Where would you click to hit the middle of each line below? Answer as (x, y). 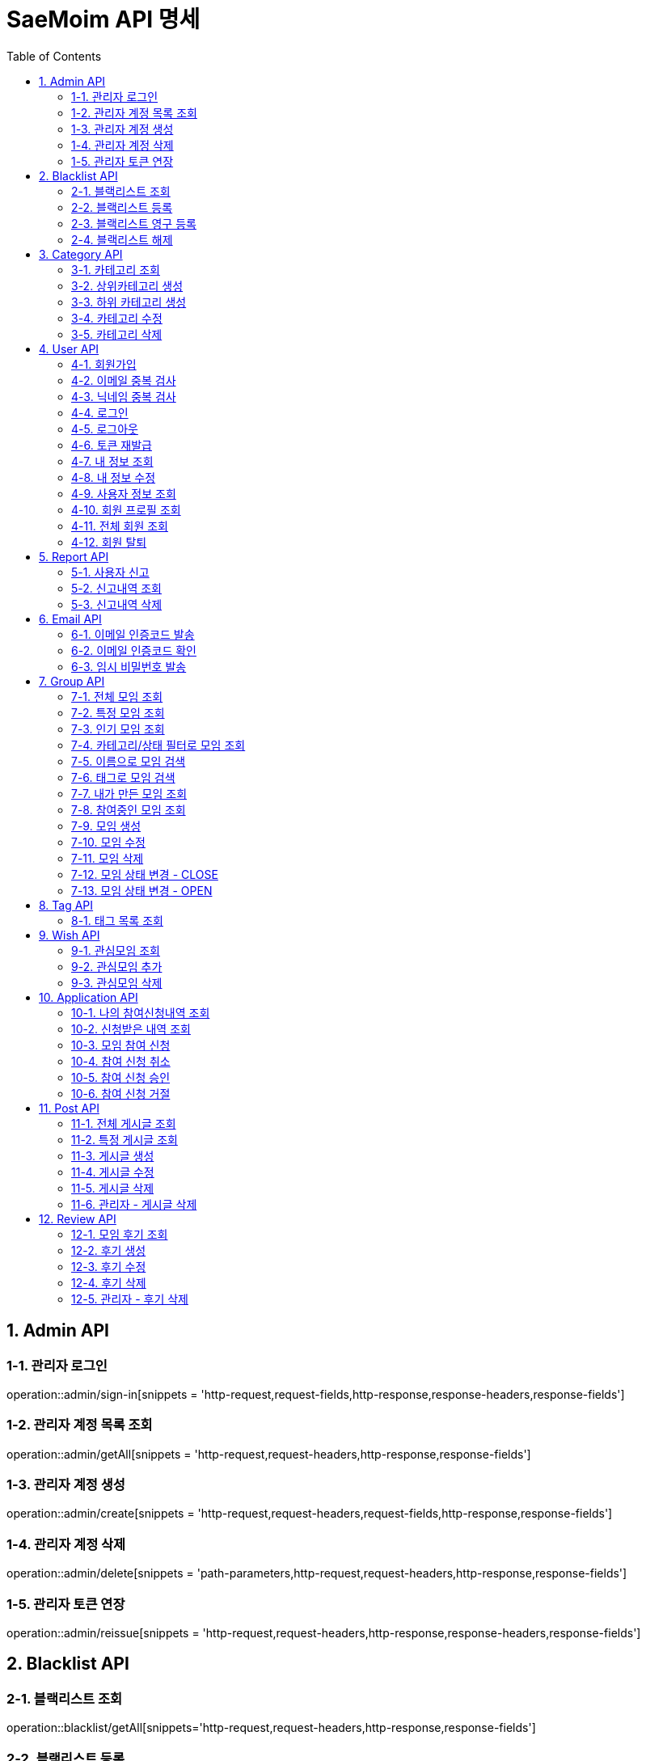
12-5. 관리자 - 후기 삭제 (130, 1299)
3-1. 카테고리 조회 (116, 269)
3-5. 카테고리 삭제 (117, 334)
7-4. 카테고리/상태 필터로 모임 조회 (158, 745)
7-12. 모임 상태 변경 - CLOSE (145, 874)
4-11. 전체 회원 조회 (120, 526)
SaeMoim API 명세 (103, 19)
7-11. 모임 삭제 (108, 858)
